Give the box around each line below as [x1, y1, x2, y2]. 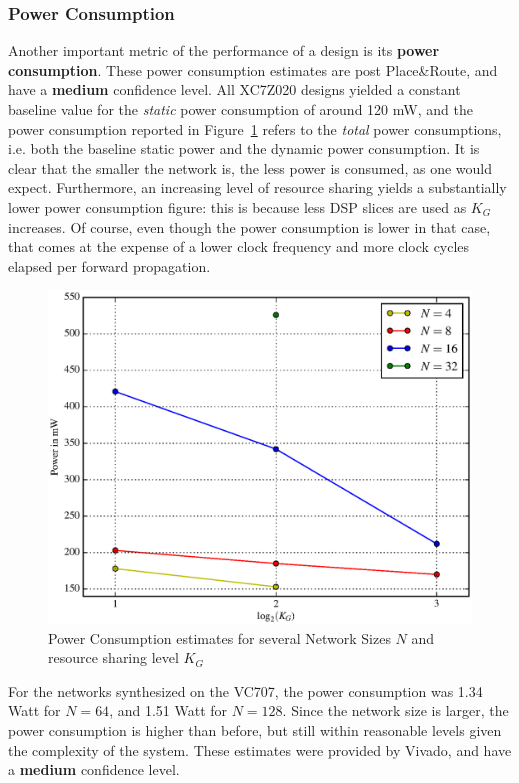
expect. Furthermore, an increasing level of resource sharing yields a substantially [8, 177, 507, 198]
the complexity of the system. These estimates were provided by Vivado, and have [8, 739, 512, 760]
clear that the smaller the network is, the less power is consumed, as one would [8, 157, 493, 178]
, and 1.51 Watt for [109, 700, 228, 721]
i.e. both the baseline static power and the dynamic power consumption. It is [8, 138, 480, 159]
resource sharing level [48, 647, 179, 668]
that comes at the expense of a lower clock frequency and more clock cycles [8, 236, 470, 257]
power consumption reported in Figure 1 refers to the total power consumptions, [8, 118, 502, 139]
